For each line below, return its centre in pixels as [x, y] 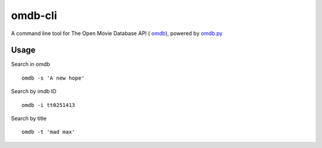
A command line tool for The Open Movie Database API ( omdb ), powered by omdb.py [117, 33]
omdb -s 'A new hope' [53, 78]
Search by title [29, 118]
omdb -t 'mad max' [49, 132]
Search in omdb [30, 64]
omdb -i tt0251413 [49, 105]
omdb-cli [34, 15]
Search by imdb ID [34, 92]
